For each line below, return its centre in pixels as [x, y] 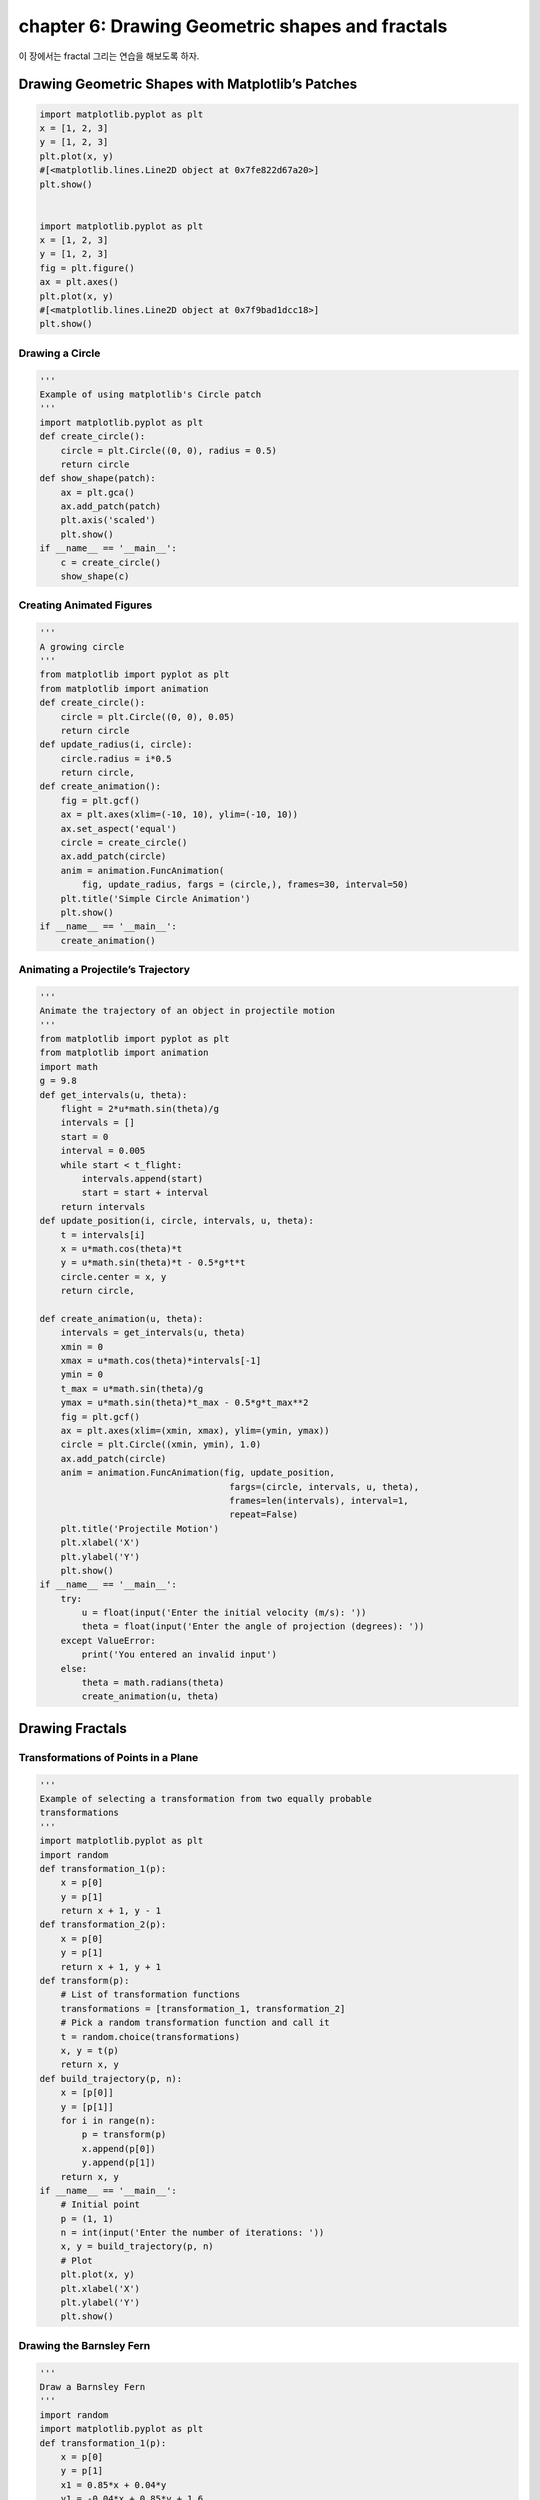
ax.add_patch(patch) [111, 506]
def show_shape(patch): [98, 478]
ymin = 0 [82, 1374]
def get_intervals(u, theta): [113, 1094]
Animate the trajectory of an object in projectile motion [187, 1011]
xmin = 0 [82, 1346]
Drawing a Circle [59, 353]
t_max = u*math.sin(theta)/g [132, 1388]
